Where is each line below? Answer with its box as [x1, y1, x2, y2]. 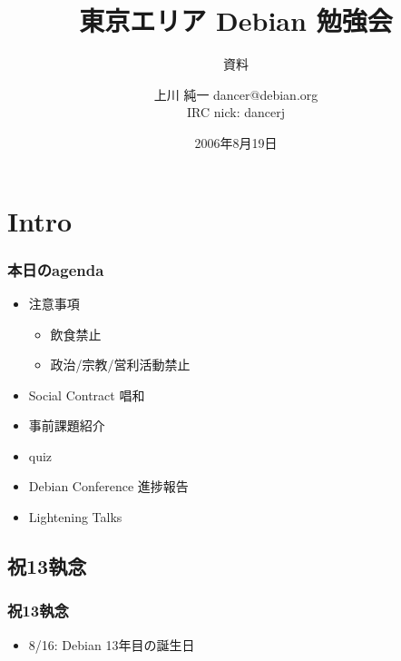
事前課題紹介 [28, 416, 105, 435]
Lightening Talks [28, 508, 122, 527]
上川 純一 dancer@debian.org [153, 84, 318, 104]
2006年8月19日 [194, 133, 278, 152]
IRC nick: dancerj [187, 103, 285, 122]
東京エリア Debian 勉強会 [79, 2, 393, 39]
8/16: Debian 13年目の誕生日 [28, 635, 195, 654]
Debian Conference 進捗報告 [28, 477, 189, 496]
